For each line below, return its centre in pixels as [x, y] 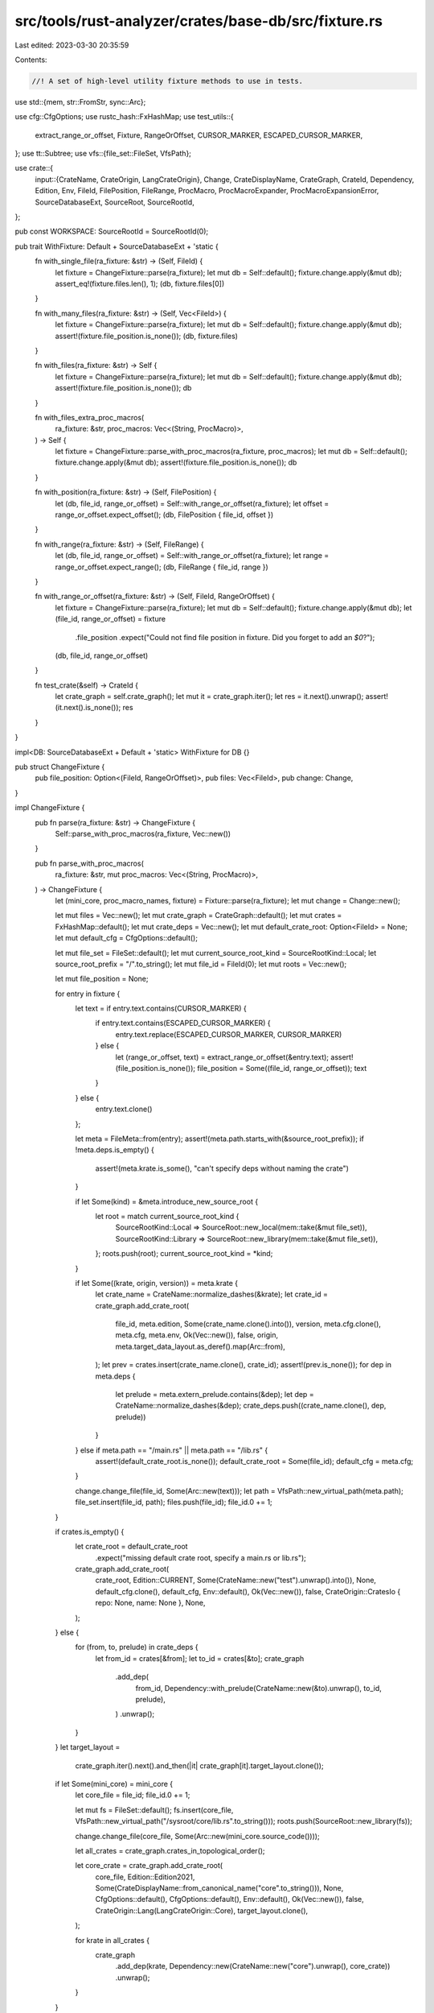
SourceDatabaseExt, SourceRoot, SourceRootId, [115, 202]
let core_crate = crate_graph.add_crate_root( [149, 1866]
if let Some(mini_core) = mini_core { [114, 1784]
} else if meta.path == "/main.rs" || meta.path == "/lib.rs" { [172, 1450]
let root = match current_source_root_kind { [167, 1216]
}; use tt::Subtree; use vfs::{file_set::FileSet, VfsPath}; [103, 154]
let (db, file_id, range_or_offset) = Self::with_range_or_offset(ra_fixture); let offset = [192, 503]
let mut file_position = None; [102, 979]
